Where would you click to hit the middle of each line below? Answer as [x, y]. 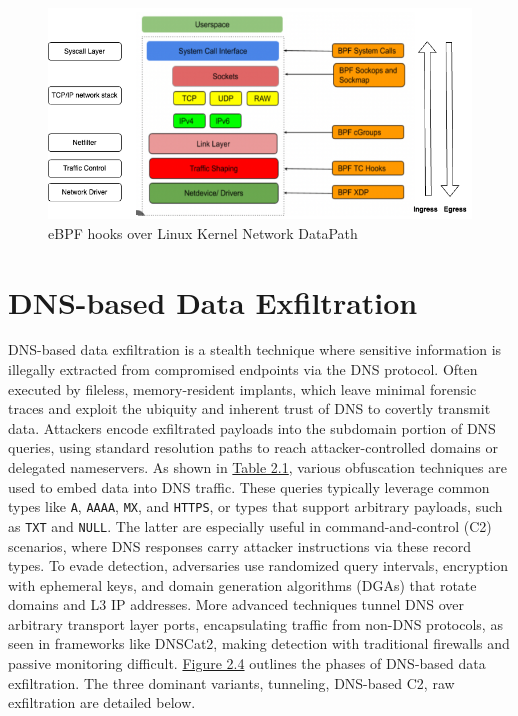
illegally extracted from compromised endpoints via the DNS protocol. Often [243, 369]
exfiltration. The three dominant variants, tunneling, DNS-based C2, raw [231, 682]
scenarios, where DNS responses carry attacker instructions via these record [240, 545]
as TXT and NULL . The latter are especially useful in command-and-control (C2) [250, 525]
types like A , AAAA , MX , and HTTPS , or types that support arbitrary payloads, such [255, 506]
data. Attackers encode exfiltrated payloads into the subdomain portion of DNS [252, 427]
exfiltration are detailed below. [102, 702]
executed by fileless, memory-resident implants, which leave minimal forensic [242, 388]
